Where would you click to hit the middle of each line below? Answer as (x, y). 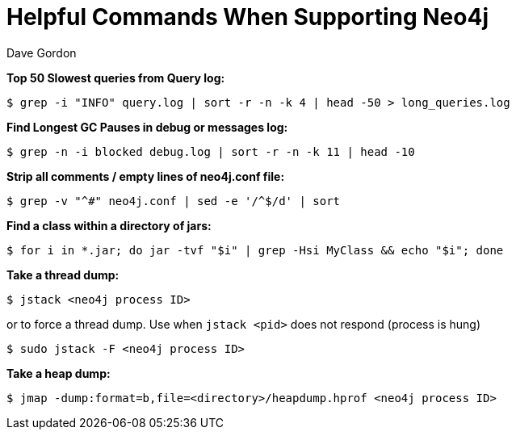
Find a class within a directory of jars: (109, 225)
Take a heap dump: (59, 373)
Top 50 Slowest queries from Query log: (116, 78)
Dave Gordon (42, 52)
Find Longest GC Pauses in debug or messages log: (147, 127)
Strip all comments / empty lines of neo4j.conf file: (146, 176)
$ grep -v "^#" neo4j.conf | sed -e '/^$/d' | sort (174, 201)
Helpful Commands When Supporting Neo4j (248, 17)
